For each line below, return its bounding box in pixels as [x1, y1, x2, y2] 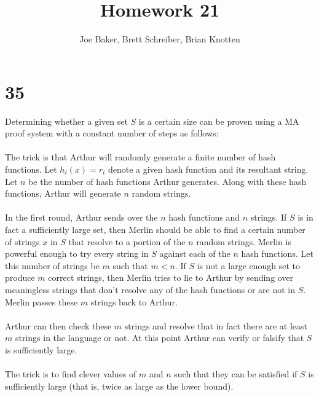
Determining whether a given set [5, 114, 128, 127]
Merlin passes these [5, 295, 78, 308]
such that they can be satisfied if [174, 368, 297, 380]
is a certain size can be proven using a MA [138, 114, 299, 127]
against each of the [159, 247, 230, 260]
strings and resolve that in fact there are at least [124, 319, 307, 332]
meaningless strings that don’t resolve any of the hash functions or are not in [5, 283, 296, 296]
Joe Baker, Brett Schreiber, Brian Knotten [79, 33, 240, 45]
